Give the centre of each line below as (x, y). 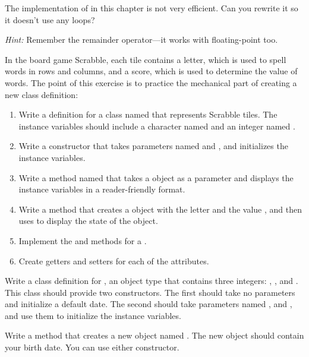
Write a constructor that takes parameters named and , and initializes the (153, 146)
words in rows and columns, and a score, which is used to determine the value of (151, 71)
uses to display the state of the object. (88, 221)
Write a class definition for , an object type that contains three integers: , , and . (152, 281)
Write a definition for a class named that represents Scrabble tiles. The (148, 114)
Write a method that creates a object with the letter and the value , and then (160, 209)
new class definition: (42, 94)
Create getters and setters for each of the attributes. (114, 260)
